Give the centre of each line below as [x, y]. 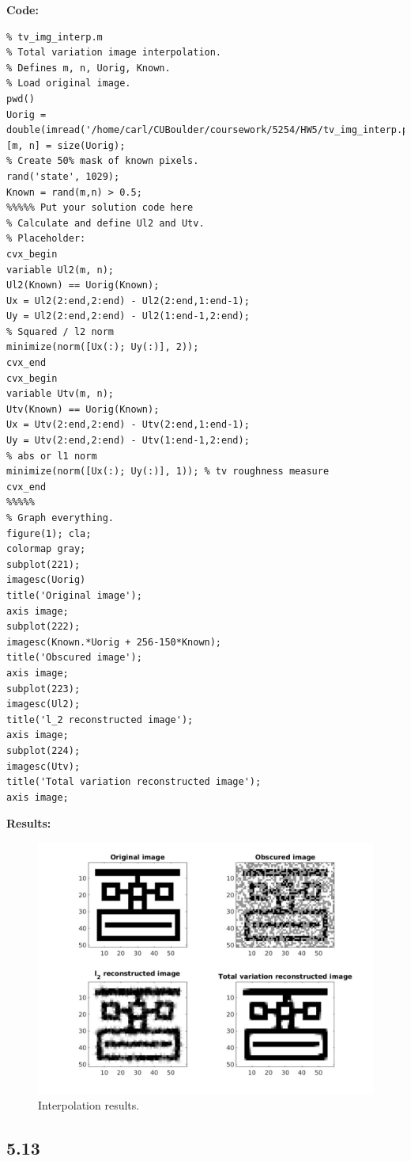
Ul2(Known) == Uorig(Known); [83, 285]
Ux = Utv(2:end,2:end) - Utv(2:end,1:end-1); [128, 425]
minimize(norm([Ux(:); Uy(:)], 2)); [103, 347]
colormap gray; [46, 549]
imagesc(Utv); [43, 766]
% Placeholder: [46, 239]
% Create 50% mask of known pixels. [103, 161]
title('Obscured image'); [74, 658]
